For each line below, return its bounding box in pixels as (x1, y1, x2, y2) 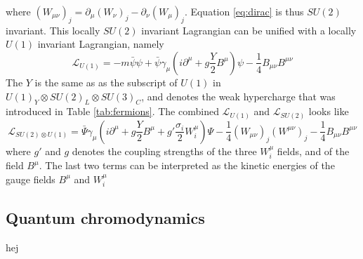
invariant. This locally (6, 22, 100, 37)
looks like (308, 104, 349, 119)
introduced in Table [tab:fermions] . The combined (6, 104, 219, 119)
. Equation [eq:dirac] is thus (184, 4, 304, 18)
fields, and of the (277, 143, 350, 158)
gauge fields (6, 171, 55, 186)
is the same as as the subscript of (34, 74, 178, 89)
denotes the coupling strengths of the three (72, 143, 257, 158)
